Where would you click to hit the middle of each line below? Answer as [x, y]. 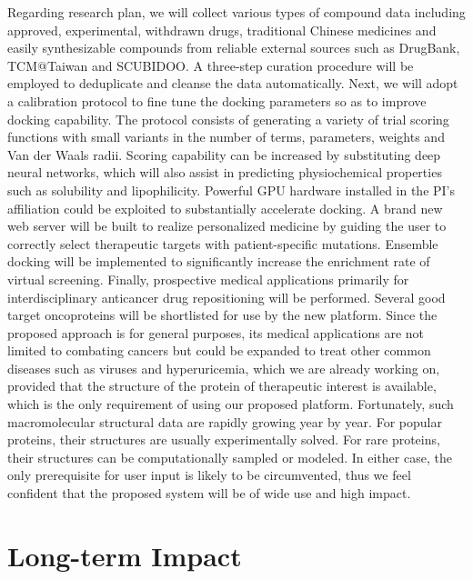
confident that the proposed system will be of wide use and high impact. [209, 493]
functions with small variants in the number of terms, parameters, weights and [226, 137]
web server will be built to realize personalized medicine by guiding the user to [227, 226]
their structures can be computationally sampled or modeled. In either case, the [230, 457]
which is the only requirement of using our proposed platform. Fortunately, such [231, 404]
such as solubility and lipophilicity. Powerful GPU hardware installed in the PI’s [231, 190]
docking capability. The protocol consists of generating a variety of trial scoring [228, 119]
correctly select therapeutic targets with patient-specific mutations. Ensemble [223, 243]
